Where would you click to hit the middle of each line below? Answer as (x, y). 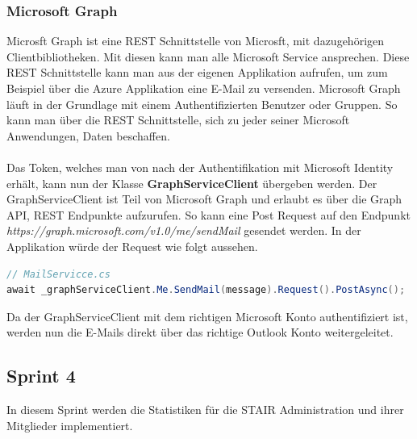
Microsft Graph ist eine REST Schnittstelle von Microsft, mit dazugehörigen (196, 41)
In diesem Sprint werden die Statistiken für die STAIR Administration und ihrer (205, 410)
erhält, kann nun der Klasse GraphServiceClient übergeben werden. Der (192, 183)
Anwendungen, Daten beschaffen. (88, 135)
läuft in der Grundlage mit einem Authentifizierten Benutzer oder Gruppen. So (202, 104)
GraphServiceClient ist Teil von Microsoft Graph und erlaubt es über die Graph (204, 199)
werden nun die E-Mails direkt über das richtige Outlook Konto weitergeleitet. (200, 332)
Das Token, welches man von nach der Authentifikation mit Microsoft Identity (200, 167)
